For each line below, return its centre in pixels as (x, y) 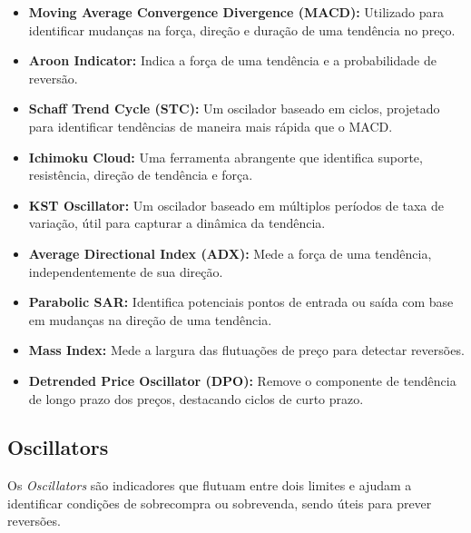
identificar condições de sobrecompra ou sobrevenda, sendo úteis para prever (220, 503)
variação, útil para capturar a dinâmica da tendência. (177, 223)
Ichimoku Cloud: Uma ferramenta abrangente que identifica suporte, (226, 157)
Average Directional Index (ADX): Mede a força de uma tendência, (230, 253)
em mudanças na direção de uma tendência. (150, 319)
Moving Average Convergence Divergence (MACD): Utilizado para (236, 12)
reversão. (53, 78)
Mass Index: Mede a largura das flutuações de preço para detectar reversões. (246, 350)
